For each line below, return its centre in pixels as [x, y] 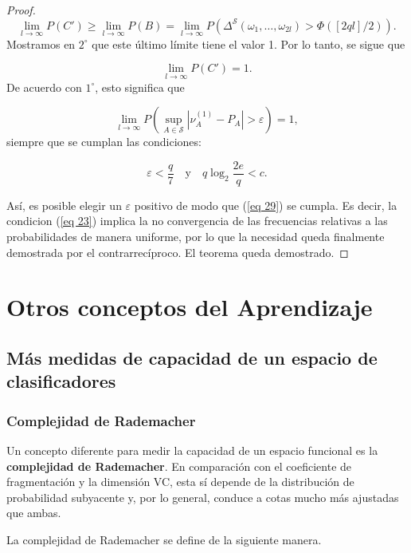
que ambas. [34, 513]
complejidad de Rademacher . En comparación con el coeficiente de [179, 466]
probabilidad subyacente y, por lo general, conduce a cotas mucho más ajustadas [203, 497]
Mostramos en [41, 43]
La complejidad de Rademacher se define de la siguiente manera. [164, 539]
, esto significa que [140, 87]
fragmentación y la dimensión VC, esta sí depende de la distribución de [180, 482]
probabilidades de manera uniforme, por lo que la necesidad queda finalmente [196, 237]
